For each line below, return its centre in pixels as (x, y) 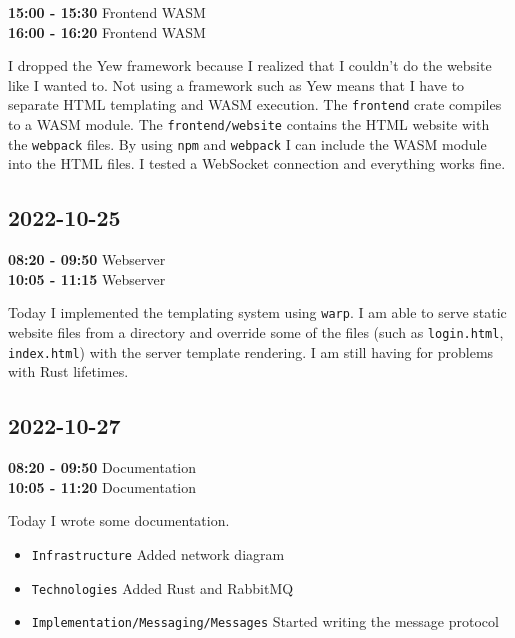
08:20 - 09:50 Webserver (87, 259)
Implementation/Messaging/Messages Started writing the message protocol (265, 621)
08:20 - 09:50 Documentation (102, 467)
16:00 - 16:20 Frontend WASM (107, 31)
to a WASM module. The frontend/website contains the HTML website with (249, 124)
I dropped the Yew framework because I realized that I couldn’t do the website (250, 65)
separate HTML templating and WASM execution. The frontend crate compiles (255, 104)
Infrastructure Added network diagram (158, 553)
